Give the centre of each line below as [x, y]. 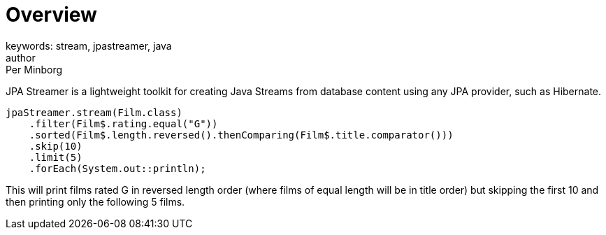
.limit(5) [56, 157]
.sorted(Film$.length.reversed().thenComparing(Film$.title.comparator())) [241, 135]
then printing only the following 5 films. [95, 201]
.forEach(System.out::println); [117, 168]
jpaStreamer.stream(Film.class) [94, 112]
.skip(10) [56, 146]
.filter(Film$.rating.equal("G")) [123, 123]
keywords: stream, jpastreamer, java [89, 45]
